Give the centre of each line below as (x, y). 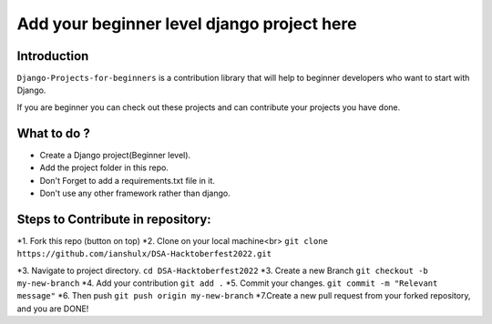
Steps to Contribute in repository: (114, 219)
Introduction (53, 56)
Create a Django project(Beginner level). (115, 155)
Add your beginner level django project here (187, 24)
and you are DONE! (53, 309)
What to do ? (53, 133)
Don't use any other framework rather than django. (135, 193)
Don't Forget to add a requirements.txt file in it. (128, 180)
